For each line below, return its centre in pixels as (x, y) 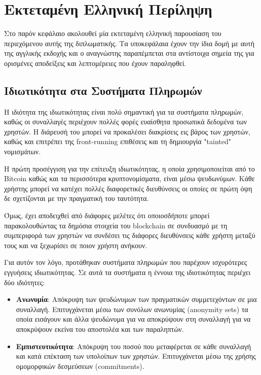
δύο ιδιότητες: (25, 282)
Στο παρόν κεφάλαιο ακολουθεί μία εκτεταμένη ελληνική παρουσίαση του (113, 33)
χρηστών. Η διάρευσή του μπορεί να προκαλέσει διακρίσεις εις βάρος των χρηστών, (127, 131)
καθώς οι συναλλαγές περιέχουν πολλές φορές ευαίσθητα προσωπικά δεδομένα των (126, 122)
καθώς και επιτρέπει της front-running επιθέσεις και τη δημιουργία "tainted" (118, 141)
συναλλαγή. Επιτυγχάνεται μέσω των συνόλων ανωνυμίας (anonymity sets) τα (132, 309)
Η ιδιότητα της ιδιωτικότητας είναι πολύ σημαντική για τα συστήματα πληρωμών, (124, 111)
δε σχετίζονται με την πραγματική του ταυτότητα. (77, 198)
